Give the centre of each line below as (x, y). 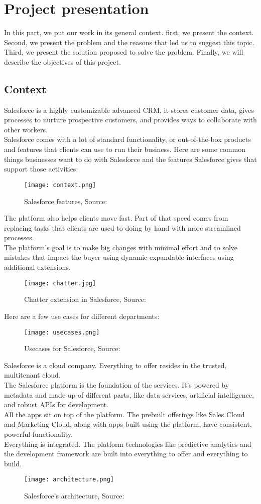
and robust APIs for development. (56, 404)
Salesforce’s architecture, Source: (74, 495)
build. (13, 463)
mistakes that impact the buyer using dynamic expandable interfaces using (119, 257)
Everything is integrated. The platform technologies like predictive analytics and (128, 444)
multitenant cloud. (32, 375)
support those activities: (41, 169)
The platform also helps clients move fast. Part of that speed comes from (116, 218)
